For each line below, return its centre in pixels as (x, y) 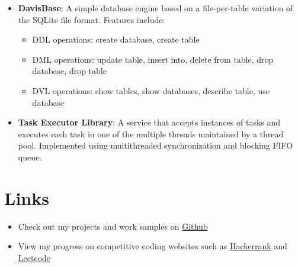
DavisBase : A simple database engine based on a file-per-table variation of (156, 8)
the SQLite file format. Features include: (92, 19)
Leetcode (34, 257)
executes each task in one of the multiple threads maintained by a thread (151, 133)
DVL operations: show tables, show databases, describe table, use (151, 90)
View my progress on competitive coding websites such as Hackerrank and (153, 246)
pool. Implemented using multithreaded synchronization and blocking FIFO (156, 145)
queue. (30, 157)
